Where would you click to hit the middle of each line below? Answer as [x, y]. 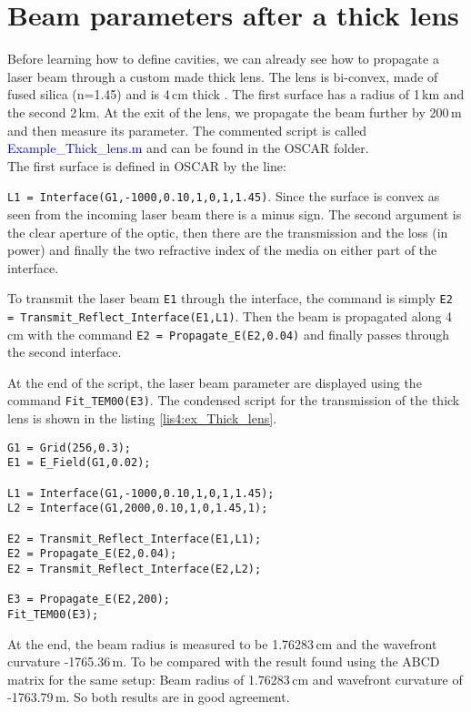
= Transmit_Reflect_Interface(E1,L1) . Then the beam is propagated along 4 [230, 315]
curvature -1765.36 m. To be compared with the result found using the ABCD [224, 661]
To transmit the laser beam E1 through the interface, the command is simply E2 [230, 298]
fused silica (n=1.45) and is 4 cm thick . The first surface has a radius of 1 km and [236, 94]
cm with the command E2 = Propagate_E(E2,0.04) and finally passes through [229, 334]
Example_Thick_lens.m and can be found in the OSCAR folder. [188, 148]
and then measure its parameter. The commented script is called [187, 130]
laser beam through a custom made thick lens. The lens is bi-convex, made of [223, 76]
